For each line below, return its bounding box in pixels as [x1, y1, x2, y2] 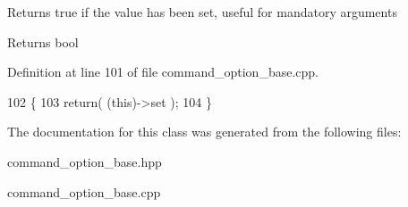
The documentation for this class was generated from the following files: [7, 122, 402, 141]
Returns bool [7, 32, 79, 51]
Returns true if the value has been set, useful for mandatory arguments [7, 3, 397, 21]
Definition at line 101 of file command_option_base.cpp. [7, 62, 319, 81]
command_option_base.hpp [7, 152, 162, 170]
